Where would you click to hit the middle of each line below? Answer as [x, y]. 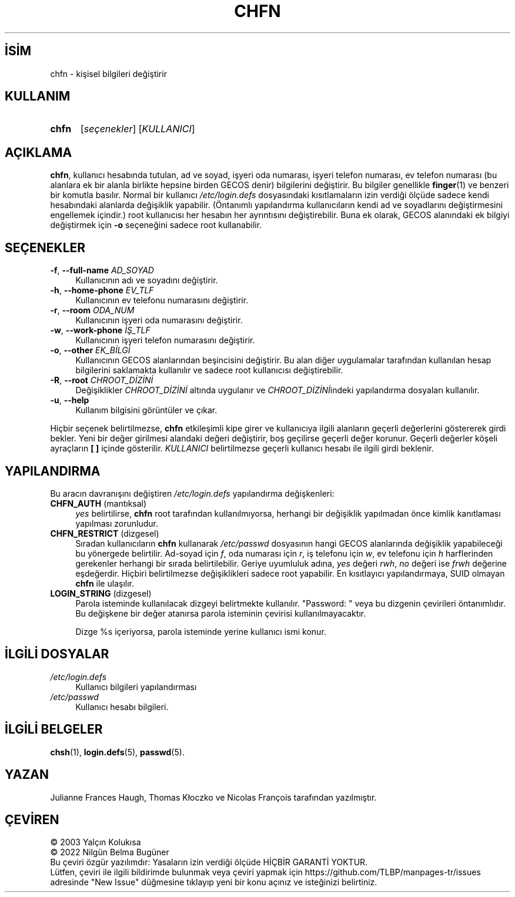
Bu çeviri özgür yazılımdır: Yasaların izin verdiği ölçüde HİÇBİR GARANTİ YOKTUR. [209, 862]
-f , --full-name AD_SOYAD [102, 270]
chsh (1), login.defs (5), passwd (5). [117, 752]
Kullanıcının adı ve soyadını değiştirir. [147, 280]
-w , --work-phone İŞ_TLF [100, 330]
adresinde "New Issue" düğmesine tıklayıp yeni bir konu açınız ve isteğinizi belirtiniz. [214, 882]
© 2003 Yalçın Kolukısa [96, 842]
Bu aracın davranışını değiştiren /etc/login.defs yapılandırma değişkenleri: [192, 493]
